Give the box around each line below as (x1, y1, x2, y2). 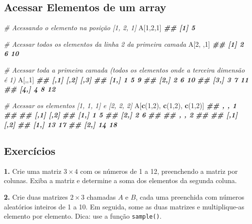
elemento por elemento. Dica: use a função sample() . (4, 211, 162, 221)
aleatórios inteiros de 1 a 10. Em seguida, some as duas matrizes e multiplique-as (4, 201, 245, 211)
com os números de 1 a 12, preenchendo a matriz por (80, 166, 238, 176)
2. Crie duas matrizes (4, 191, 68, 202)
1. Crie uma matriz (4, 166, 62, 176)
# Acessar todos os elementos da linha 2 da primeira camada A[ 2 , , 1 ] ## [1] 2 (4, 38, 244, 49)
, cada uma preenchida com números (135, 191, 244, 202)
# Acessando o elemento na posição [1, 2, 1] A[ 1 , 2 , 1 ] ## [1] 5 (4, 22, 195, 33)
